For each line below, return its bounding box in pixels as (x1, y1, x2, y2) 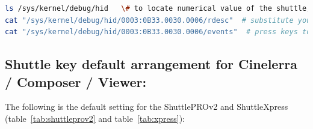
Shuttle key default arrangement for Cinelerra (5, 55, 298, 73)
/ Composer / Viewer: (5, 72, 147, 91)
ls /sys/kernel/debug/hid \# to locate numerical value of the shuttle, (5, 4, 311, 13)
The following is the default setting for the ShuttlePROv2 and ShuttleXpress (5, 100, 288, 113)
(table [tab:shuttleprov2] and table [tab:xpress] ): (5, 112, 185, 124)
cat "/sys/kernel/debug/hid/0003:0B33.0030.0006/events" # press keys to (5, 28, 311, 37)
